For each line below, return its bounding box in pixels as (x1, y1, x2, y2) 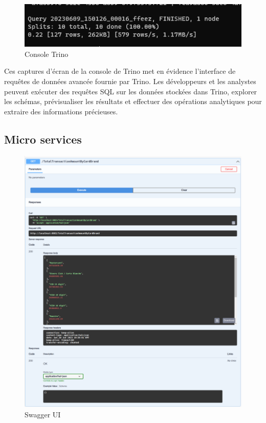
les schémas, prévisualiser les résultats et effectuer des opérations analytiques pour (4, 96, 262, 107)
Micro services (4, 131, 82, 147)
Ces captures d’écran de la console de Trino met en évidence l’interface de (4, 66, 236, 76)
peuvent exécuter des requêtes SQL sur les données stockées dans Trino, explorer (4, 86, 257, 96)
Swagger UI (25, 409, 61, 419)
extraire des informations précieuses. (4, 106, 118, 116)
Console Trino (25, 48, 69, 59)
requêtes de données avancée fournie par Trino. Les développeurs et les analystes (4, 75, 256, 86)
